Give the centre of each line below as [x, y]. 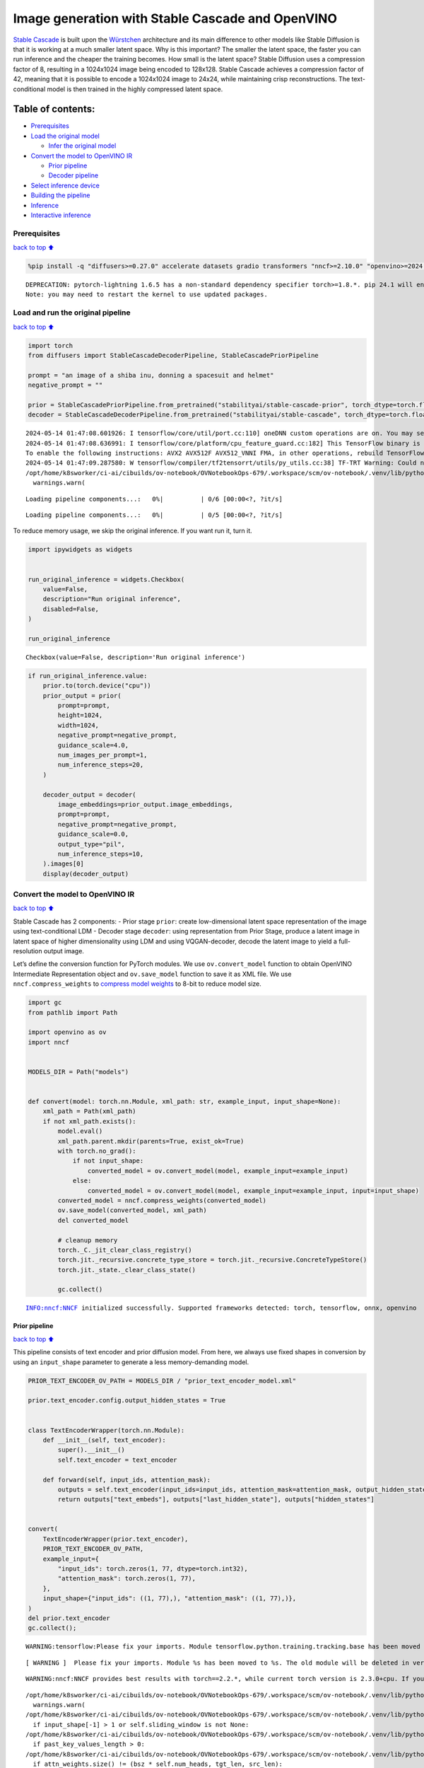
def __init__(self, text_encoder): [104, 1440]
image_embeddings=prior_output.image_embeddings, [145, 804]
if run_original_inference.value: [88, 676]
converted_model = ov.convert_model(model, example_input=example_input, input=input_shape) [253, 1191]
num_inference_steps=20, [101, 765]
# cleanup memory [88, 1240]
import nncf [49, 1042]
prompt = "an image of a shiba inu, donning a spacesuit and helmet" [151, 375]
